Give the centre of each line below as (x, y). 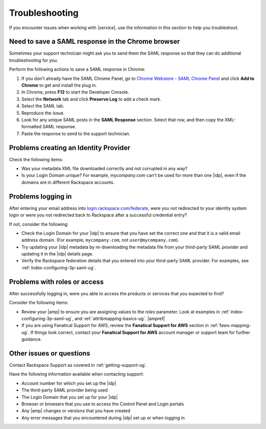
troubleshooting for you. (34, 60)
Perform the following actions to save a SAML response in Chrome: (77, 70)
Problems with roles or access (56, 282)
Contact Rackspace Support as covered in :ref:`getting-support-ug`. (78, 365)
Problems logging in (40, 197)
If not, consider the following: (39, 224)
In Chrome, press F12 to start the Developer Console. (75, 92)
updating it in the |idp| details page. (57, 254)
